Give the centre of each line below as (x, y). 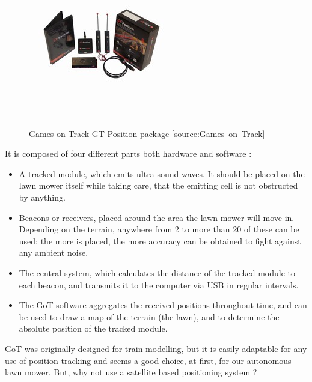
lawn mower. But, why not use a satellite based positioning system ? (131, 372)
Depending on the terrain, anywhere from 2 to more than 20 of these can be (159, 229)
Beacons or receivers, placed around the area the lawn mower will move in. (157, 217)
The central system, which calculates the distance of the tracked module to (157, 272)
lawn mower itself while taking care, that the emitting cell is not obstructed (158, 185)
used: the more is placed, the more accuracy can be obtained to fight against (160, 241)
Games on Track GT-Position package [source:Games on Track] (147, 133)
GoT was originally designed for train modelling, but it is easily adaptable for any (156, 348)
